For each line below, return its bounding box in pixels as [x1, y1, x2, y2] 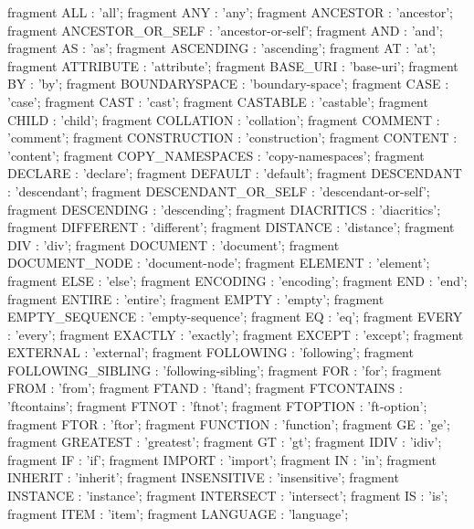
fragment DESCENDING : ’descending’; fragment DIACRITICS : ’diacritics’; [7, 199, 441, 218]
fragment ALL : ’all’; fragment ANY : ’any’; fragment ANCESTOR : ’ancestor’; [7, 3, 453, 21]
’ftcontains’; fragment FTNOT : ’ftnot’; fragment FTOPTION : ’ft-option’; [7, 397, 427, 416]
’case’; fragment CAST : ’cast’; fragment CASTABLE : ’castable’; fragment [7, 91, 428, 111]
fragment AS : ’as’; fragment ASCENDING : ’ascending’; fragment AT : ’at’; [7, 38, 436, 58]
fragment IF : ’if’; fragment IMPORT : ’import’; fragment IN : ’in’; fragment [7, 450, 437, 469]
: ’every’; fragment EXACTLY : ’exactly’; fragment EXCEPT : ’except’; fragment [7, 324, 464, 344]
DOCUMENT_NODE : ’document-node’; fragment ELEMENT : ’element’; [7, 253, 430, 272]
